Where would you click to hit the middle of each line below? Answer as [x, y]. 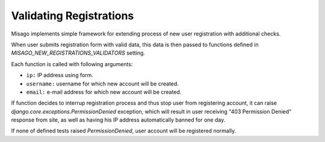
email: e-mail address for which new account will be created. [104, 92]
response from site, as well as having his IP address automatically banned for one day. [118, 120]
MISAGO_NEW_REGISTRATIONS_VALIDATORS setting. [78, 53]
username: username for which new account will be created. [102, 84]
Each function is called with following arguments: [72, 64]
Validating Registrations [73, 16]
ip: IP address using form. [60, 75]
